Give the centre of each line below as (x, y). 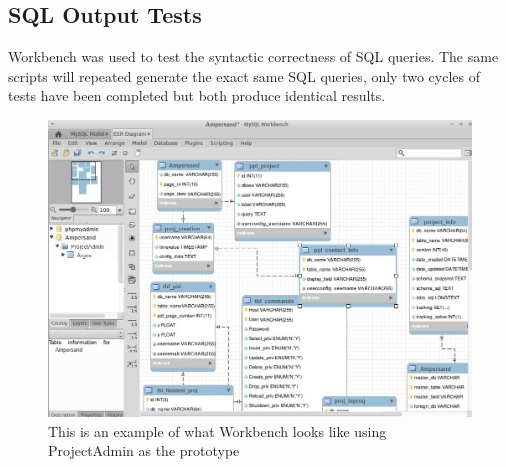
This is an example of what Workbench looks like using (217, 430)
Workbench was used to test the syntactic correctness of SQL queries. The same (253, 56)
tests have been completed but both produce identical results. (197, 95)
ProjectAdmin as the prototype (144, 450)
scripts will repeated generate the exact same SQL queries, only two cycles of (244, 75)
